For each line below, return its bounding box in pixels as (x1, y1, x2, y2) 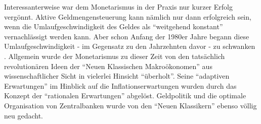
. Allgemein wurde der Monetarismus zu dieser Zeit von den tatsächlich (4, 50, 225, 61)
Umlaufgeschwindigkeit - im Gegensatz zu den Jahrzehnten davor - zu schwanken (4, 41, 255, 51)
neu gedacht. (4, 110, 43, 120)
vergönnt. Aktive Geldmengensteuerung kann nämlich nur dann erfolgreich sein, (4, 11, 251, 22)
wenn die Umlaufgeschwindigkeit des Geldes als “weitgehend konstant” (4, 21, 223, 32)
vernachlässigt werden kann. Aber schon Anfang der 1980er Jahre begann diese (4, 31, 249, 41)
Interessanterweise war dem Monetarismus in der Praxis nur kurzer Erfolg (4, 2, 233, 12)
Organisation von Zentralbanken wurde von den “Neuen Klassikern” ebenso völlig (4, 100, 257, 110)
